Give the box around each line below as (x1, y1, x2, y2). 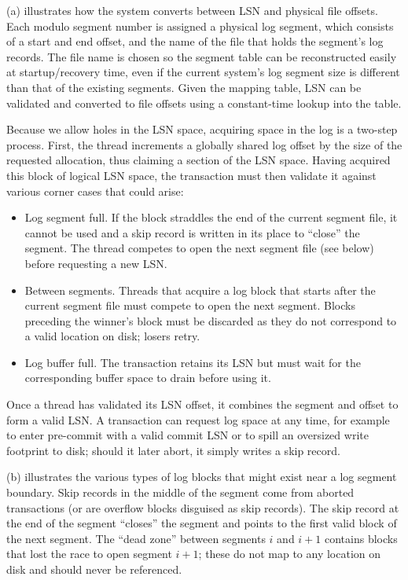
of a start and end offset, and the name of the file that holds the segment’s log (6, 33, 384, 50)
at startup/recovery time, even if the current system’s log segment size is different (6, 64, 400, 80)
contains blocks (324, 530, 398, 546)
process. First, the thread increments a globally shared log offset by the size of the (6, 136, 402, 152)
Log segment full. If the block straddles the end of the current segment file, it (24, 209, 398, 226)
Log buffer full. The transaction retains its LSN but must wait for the (24, 354, 361, 370)
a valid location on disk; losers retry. (24, 328, 200, 344)
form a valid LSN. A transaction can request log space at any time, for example (6, 411, 390, 428)
